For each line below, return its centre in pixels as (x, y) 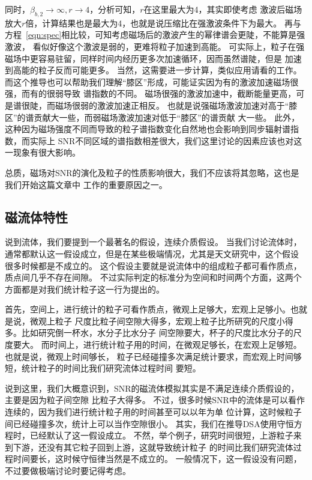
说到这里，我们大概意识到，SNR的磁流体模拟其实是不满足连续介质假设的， (152, 388)
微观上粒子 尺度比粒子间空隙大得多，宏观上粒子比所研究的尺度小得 (161, 321)
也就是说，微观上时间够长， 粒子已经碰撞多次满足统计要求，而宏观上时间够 (153, 356)
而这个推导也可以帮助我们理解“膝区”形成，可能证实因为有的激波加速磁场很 (152, 81)
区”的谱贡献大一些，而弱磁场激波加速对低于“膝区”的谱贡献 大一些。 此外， (152, 117)
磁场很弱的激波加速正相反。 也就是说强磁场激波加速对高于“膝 (176, 105)
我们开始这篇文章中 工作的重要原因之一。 (86, 184)
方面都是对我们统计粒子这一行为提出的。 (85, 289)
